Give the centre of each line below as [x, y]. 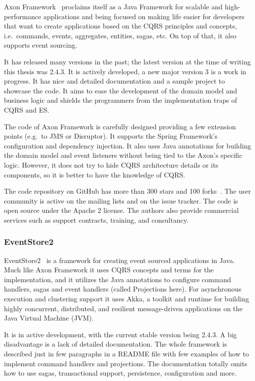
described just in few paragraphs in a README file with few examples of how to [127, 354]
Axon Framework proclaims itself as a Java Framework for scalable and [113, 6]
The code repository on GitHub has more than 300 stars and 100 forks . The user [127, 191]
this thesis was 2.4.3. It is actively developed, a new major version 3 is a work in [125, 71]
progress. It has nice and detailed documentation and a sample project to [114, 81]
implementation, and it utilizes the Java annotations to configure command [118, 279]
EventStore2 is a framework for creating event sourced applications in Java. [120, 260]
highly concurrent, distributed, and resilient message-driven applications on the [123, 308]
